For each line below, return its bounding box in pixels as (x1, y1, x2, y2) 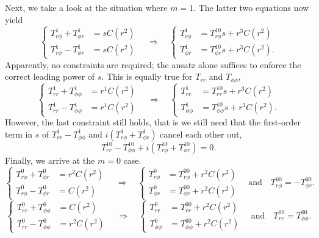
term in (5, 127, 33, 140)
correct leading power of (5, 70, 95, 83)
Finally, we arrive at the (5, 153, 95, 166)
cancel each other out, (160, 127, 242, 140)
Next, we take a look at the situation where (5, 1, 168, 13)
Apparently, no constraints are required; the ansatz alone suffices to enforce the (5, 58, 301, 71)
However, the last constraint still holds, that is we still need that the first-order (5, 116, 301, 128)
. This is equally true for (101, 70, 193, 83)
